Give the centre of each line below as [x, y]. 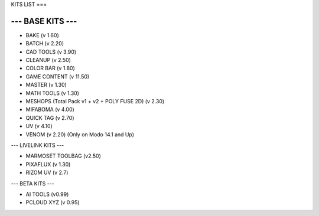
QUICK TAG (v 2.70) [50, 117]
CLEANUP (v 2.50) [48, 60]
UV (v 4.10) [39, 126]
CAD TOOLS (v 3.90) [51, 52]
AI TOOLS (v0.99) [47, 194]
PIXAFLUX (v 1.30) [48, 164]
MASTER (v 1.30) [46, 85]
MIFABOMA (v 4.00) [50, 110]
